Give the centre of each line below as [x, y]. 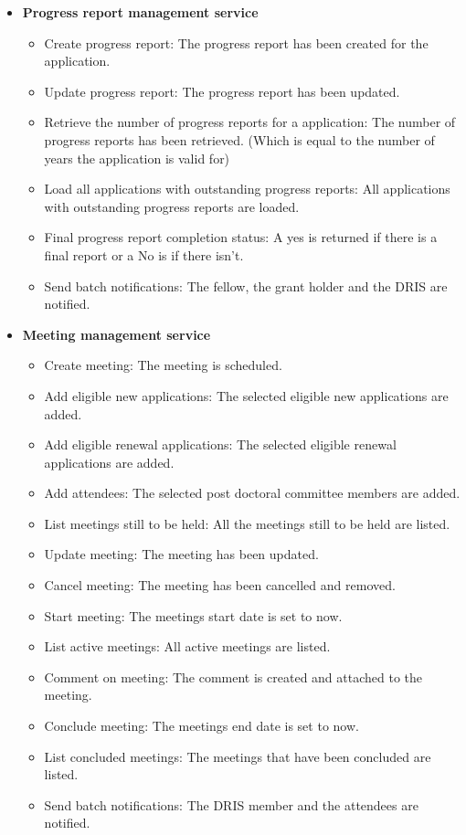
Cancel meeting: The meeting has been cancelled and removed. [220, 585]
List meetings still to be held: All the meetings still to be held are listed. [247, 523]
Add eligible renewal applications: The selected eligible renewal [220, 444]
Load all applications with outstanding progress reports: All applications [247, 189]
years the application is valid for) [137, 158]
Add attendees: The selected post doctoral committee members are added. [252, 493]
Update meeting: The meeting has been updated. [181, 554]
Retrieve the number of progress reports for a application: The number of [250, 122]
